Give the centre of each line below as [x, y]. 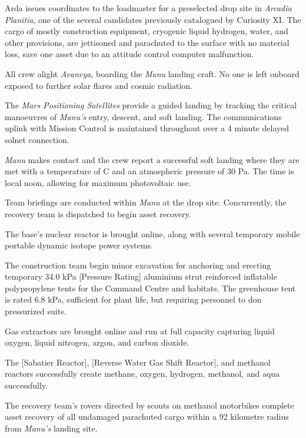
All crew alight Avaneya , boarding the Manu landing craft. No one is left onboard [152, 73]
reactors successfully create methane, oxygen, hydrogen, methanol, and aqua [142, 374]
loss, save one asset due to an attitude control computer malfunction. [129, 54]
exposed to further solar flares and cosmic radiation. [99, 85]
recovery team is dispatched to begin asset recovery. [98, 213]
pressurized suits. [36, 311]
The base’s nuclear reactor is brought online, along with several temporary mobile [152, 233]
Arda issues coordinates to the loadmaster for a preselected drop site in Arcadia [148, 8]
